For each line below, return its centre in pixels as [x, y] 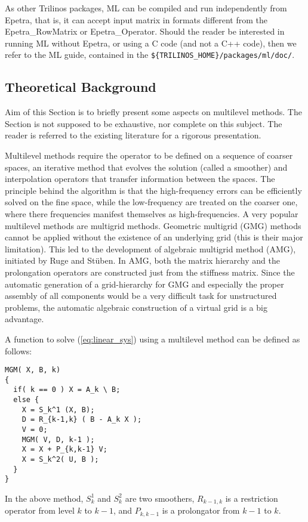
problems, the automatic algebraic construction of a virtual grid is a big [136, 307]
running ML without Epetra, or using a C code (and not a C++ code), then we [151, 43]
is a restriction [252, 498]
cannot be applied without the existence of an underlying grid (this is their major [154, 237]
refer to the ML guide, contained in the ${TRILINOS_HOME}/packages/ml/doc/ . [150, 55]
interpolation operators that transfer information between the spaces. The [140, 179]
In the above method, [44, 498]
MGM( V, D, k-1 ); [58, 439]
